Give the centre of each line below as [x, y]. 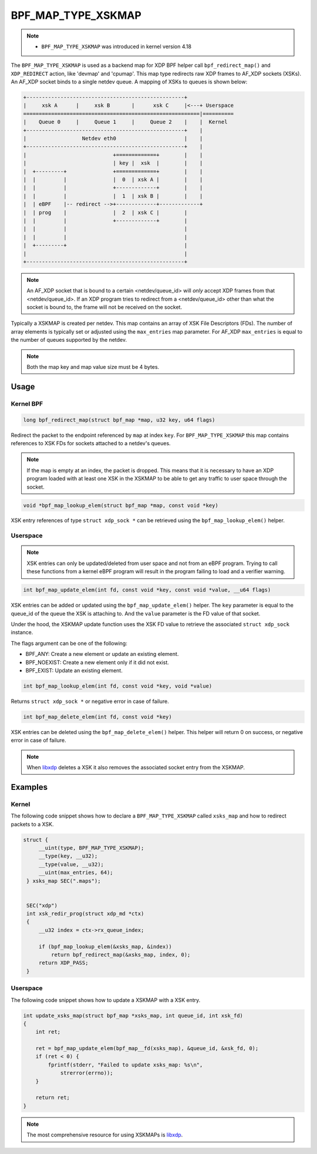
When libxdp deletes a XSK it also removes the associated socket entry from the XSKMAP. [136, 768]
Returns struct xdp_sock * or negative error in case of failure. [90, 701]
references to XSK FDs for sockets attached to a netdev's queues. [91, 443]
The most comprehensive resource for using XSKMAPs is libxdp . [105, 1135]
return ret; [53, 1098]
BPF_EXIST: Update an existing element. [74, 670]
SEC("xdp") [42, 905]
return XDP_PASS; [63, 963]
